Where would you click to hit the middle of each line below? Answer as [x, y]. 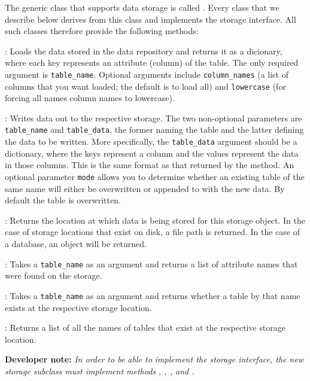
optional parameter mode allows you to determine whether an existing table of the [155, 176]
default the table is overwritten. [63, 200]
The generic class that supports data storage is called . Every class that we [142, 7]
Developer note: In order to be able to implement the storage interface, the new [154, 359]
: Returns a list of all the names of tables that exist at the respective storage [145, 327]
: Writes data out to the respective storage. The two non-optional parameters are [154, 118]
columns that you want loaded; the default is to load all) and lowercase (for [145, 86]
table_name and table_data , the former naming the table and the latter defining [154, 129]
